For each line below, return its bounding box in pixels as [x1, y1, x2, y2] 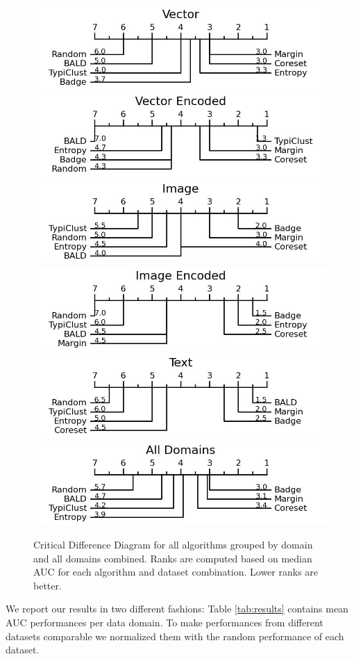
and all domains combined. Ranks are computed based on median [33, 551, 312, 565]
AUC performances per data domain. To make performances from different [6, 615, 323, 629]
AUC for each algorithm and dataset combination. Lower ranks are [33, 564, 319, 579]
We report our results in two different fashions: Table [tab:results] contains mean [6, 601, 348, 616]
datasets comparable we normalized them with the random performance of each [6, 628, 344, 643]
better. [33, 578, 62, 592]
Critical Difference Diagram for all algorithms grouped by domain [33, 537, 313, 551]
